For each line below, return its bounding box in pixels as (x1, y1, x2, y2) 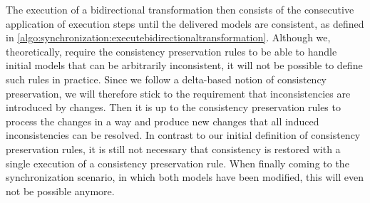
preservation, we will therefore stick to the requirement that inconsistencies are (6, 85, 351, 100)
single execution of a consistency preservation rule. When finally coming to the (6, 155, 349, 170)
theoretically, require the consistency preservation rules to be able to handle (6, 43, 337, 58)
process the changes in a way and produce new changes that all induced (6, 113, 319, 128)
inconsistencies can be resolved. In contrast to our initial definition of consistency (6, 127, 361, 142)
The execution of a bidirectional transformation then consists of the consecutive (6, 2, 354, 16)
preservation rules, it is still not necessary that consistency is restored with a (6, 141, 341, 156)
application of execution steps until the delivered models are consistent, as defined (6, 16, 364, 31)
